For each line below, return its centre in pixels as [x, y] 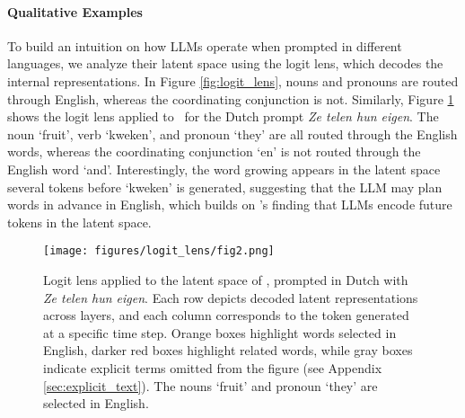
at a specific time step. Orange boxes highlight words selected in [220, 332]
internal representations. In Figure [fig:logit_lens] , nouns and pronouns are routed [233, 80]
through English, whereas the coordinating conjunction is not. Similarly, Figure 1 [231, 98]
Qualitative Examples [75, 11]
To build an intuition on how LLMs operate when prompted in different [205, 45]
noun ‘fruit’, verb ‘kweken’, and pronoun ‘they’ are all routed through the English [232, 133]
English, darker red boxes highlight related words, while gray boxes [228, 350]
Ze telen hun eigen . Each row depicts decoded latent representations [231, 297]
